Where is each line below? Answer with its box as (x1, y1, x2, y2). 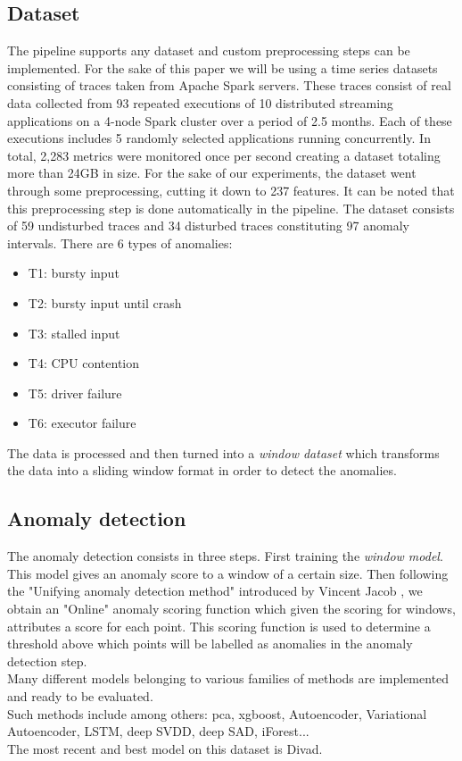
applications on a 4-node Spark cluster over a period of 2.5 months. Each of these (7, 111, 452, 130)
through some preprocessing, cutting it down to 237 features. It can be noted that (7, 180, 455, 199)
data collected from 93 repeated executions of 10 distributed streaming (7, 93, 393, 112)
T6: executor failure (28, 414, 136, 432)
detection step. (7, 651, 87, 670)
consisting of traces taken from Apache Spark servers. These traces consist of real (7, 76, 451, 95)
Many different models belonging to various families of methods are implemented (7, 669, 450, 688)
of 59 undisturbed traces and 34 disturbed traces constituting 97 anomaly (7, 216, 409, 235)
